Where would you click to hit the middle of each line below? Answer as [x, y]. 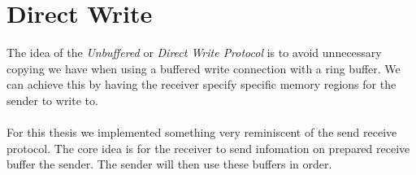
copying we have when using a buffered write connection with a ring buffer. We [204, 68]
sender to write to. [52, 100]
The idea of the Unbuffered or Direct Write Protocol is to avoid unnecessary [194, 52]
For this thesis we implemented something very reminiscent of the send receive [202, 132]
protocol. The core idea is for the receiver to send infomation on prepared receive [208, 148]
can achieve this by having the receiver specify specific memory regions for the [201, 84]
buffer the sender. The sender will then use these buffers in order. [169, 164]
